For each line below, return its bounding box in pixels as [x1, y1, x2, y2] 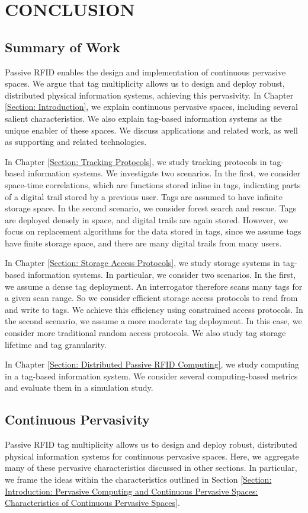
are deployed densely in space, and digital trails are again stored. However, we [5, 213, 288, 226]
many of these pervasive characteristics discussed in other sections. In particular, [5, 461, 297, 474]
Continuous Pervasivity [5, 410, 150, 429]
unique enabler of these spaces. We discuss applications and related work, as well [5, 123, 298, 136]
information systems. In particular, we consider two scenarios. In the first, [27, 268, 296, 281]
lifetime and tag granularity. [5, 338, 107, 350]
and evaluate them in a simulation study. [5, 381, 153, 394]
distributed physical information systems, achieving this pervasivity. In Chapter [5, 88, 294, 101]
